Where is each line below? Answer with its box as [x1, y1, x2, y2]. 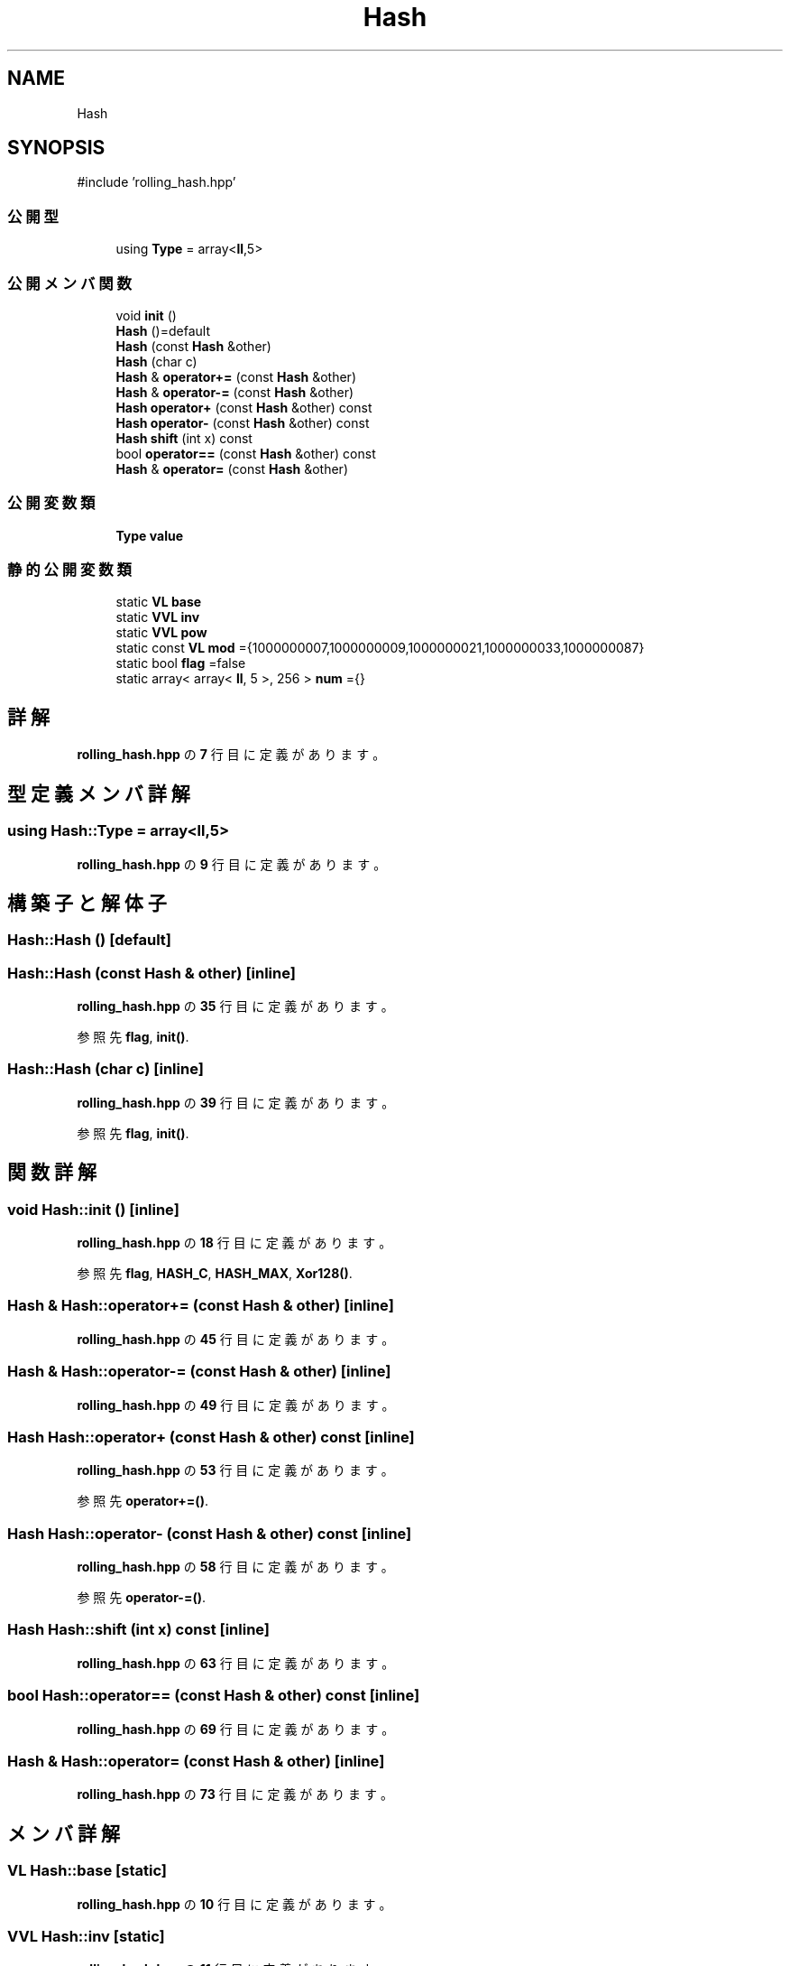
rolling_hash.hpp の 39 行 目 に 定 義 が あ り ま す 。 [77, 1094, 395, 1110]
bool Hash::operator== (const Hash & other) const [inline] [7, 1686, 420, 1705]
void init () [115, 307, 177, 323]
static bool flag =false [115, 655, 246, 672]
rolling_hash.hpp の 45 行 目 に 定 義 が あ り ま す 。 [77, 1331, 395, 1347]
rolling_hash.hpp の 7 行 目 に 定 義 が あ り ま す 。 [77, 747, 386, 763]
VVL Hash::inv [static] [7, 1926, 165, 1945]
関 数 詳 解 [7, 1161, 96, 1184]
